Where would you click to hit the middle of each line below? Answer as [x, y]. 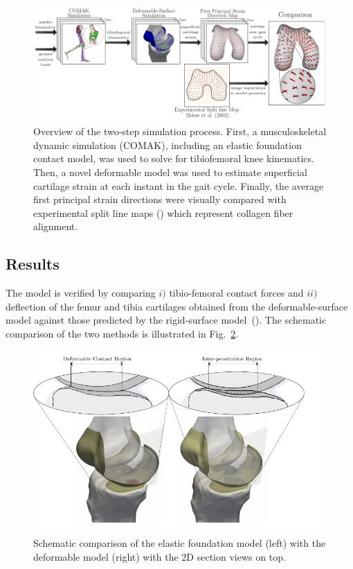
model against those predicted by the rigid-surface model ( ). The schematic [166, 320]
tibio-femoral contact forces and [236, 293]
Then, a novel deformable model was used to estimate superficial [170, 172]
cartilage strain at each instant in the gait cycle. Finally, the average [179, 185]
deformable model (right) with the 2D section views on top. [160, 556]
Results [33, 264]
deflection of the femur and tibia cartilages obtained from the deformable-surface [177, 306]
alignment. [56, 226]
